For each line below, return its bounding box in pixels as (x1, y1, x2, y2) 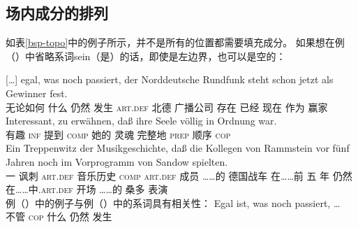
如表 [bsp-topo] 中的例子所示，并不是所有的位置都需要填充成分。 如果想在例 (6, 35, 345, 50)
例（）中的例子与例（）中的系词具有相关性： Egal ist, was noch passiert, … (6, 195, 341, 210)
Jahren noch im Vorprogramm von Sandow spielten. (6, 154, 228, 169)
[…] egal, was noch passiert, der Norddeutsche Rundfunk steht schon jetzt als (6, 72, 334, 87)
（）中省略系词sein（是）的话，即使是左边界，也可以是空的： (6, 48, 286, 63)
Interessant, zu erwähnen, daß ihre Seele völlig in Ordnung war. (6, 113, 277, 128)
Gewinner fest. (6, 85, 68, 100)
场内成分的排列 (6, 2, 108, 24)
